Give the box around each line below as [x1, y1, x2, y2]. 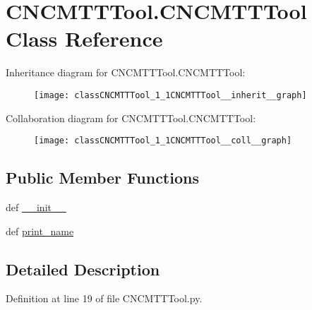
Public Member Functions [6, 167, 199, 189]
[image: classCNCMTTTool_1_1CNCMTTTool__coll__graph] [34, 136, 292, 146]
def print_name [6, 223, 74, 238]
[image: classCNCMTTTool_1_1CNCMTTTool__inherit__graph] [34, 90, 307, 100]
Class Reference [6, 24, 163, 53]
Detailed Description [6, 258, 160, 280]
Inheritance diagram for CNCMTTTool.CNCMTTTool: [6, 65, 246, 80]
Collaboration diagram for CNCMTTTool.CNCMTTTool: [6, 110, 256, 125]
